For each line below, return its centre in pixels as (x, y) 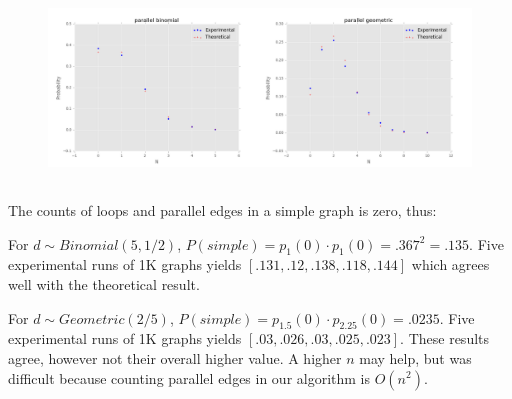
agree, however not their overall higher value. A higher (175, 357)
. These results (445, 338)
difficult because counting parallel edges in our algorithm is (189, 377)
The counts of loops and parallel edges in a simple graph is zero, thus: (222, 209)
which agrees (450, 264)
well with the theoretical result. (104, 283)
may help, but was (415, 357)
